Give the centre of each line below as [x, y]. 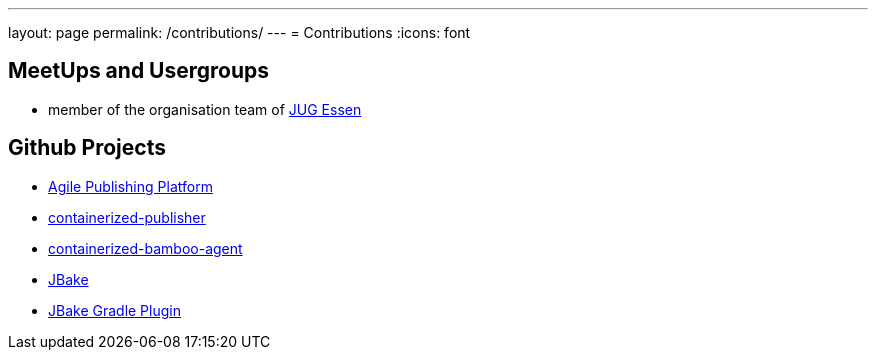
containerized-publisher [127, 217]
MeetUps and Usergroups [139, 71]
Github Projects [87, 148]
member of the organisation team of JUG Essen [205, 109]
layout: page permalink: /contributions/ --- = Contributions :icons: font [239, 32]
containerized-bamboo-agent [145, 248]
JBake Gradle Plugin [114, 310]
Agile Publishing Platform [130, 186]
